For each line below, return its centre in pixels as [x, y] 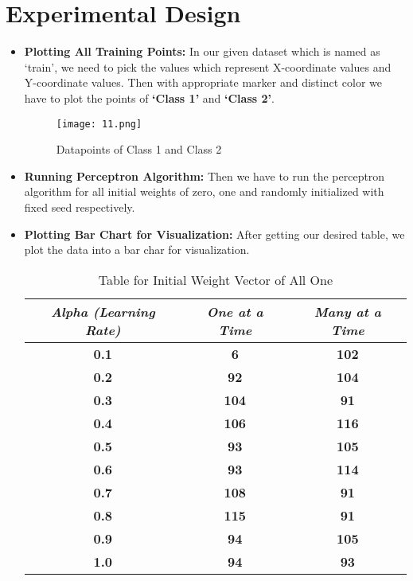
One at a [235, 311]
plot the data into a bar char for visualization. [137, 250]
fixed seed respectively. [80, 207]
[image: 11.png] [99, 124]
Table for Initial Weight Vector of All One [216, 279]
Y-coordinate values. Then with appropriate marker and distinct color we [203, 82]
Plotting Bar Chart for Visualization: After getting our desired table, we [214, 234]
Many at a [348, 311]
